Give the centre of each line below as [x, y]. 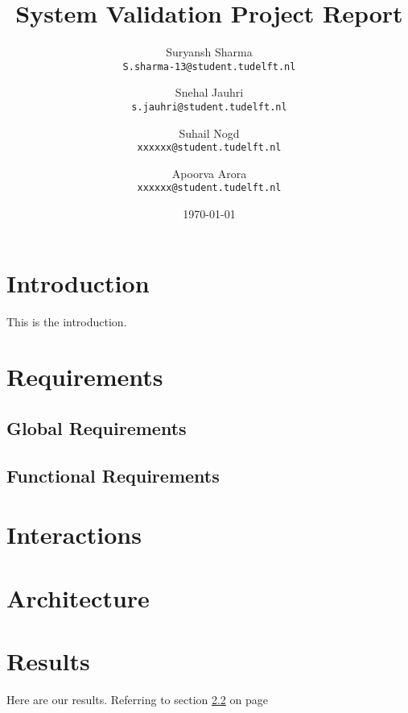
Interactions [74, 535]
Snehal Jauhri [209, 92]
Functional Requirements [113, 475]
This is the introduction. [67, 321]
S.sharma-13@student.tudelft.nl [209, 66]
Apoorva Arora [209, 173]
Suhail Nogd [209, 133]
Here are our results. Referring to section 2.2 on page [137, 700]
